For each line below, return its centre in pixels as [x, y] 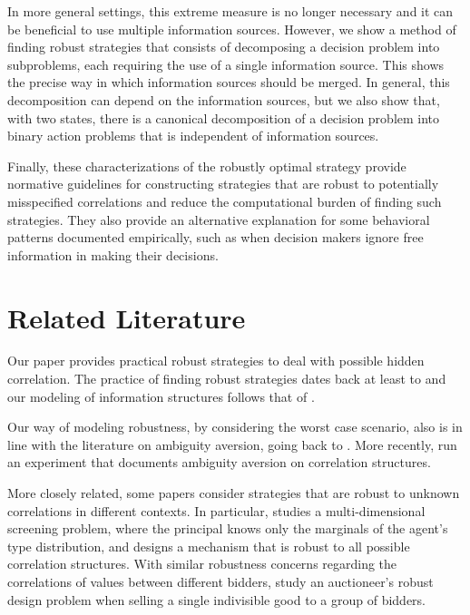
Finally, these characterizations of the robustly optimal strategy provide [207, 166]
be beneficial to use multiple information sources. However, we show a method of [232, 29]
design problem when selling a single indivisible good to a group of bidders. [216, 599]
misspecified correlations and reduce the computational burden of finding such [225, 201]
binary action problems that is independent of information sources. [193, 136]
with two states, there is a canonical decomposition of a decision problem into [224, 117]
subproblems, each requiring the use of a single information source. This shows [226, 64]
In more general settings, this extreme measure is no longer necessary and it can [230, 11]
